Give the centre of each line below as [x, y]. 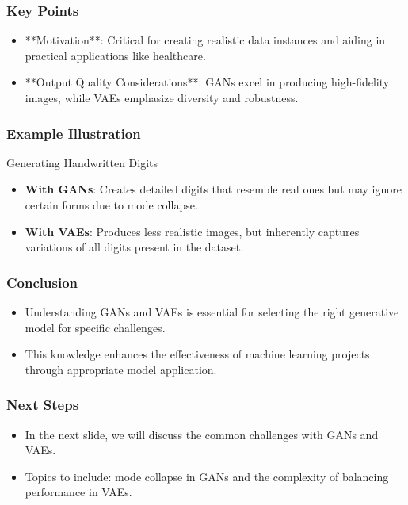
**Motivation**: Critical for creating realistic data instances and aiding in [205, 40]
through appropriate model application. [121, 369]
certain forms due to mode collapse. [111, 205]
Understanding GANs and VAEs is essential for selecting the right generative [212, 312]
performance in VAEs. [78, 492]
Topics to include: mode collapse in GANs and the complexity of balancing [207, 476]
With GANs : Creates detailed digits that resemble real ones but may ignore [213, 189]
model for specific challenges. [95, 327]
